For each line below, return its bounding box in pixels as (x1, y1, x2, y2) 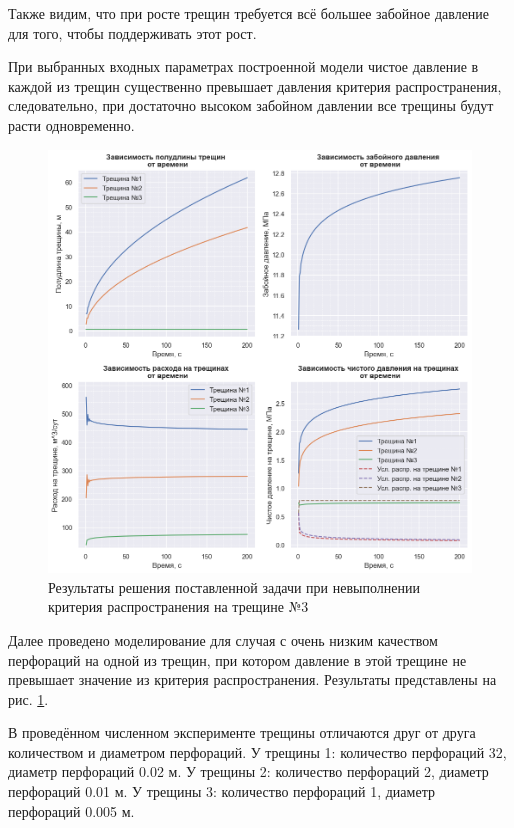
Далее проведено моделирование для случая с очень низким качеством (8, 629, 438, 650)
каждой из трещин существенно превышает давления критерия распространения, (8, 75, 502, 96)
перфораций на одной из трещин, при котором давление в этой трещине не (8, 649, 467, 670)
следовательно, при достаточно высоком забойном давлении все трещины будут (8, 95, 494, 116)
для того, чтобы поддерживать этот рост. (8, 22, 257, 43)
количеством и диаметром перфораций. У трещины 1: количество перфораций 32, (8, 741, 507, 762)
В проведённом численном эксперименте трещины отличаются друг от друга (8, 722, 476, 743)
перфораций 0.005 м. (8, 800, 135, 821)
